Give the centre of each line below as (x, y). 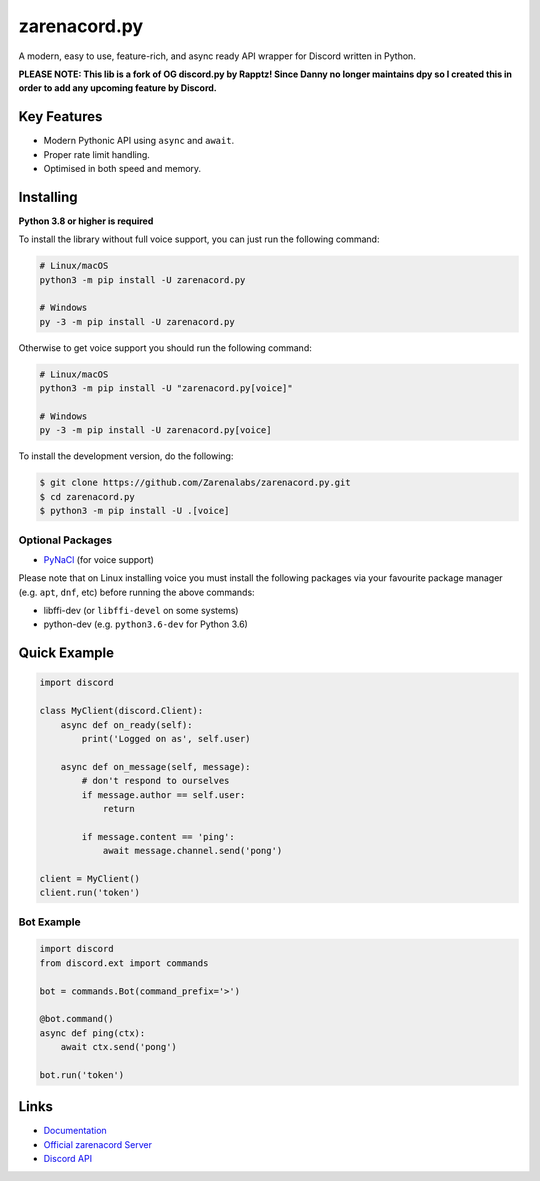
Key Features (60, 116)
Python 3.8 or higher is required (86, 221)
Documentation (75, 1131)
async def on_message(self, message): (155, 766)
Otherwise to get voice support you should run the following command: (165, 347)
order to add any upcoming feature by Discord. (117, 88)
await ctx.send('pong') (118, 1047)
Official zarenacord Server (98, 1144)
